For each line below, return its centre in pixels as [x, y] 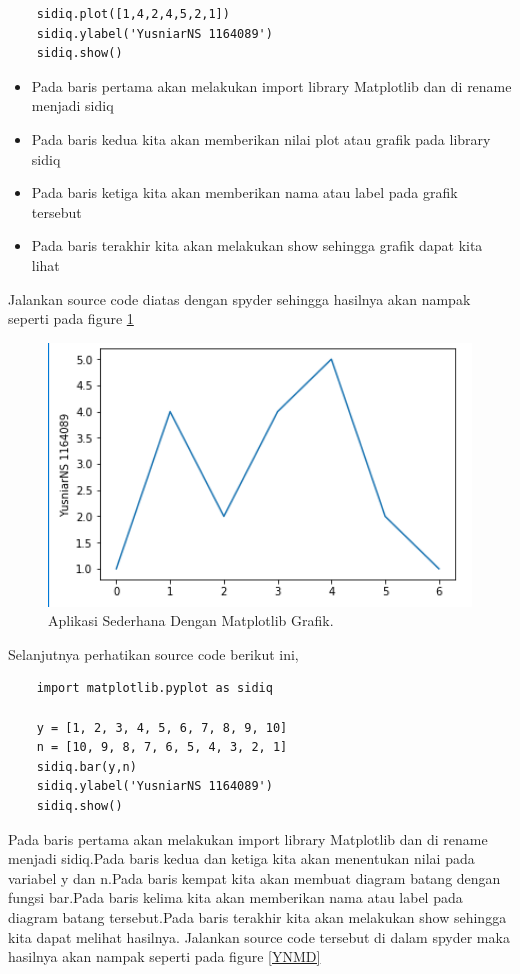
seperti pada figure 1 [71, 318]
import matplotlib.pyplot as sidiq [154, 688]
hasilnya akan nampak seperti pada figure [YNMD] [164, 956]
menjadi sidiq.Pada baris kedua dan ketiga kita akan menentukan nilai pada [241, 858]
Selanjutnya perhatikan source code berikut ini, [153, 653]
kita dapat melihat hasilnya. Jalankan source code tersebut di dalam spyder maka [259, 936]
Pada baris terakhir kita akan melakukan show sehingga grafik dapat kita [257, 245]
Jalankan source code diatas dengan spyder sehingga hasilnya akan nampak [239, 298]
